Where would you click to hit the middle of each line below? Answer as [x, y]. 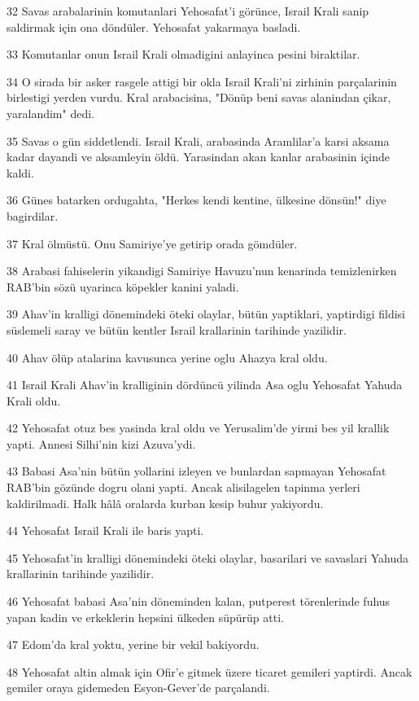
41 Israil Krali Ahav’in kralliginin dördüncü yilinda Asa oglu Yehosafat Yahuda [205, 385]
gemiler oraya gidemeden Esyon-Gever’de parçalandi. [138, 688]
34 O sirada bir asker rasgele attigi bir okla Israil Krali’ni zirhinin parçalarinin [202, 81]
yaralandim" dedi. [50, 113]
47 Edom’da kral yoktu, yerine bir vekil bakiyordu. [133, 644]
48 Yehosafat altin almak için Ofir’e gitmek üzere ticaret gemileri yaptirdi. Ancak [209, 671]
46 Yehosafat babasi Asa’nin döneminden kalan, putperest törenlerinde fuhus [199, 601]
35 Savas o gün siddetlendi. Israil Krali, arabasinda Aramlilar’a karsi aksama [198, 140]
